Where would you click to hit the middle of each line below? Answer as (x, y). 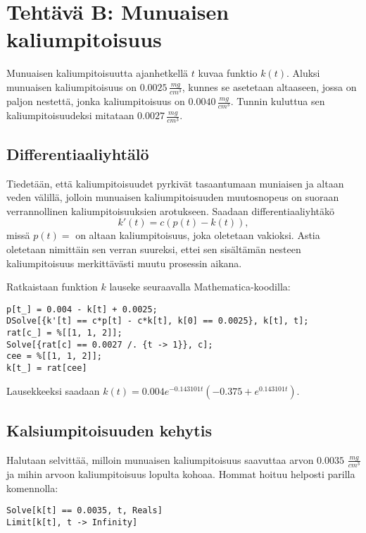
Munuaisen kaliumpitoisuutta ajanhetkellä (97, 73)
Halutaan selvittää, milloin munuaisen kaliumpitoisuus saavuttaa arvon (160, 459)
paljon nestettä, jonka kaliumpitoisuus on (96, 101)
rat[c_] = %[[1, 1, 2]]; (64, 333)
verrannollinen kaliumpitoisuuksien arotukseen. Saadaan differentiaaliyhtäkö (170, 210)
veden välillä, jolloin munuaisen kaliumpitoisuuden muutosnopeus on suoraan (173, 197)
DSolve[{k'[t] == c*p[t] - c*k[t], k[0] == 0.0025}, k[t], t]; (158, 321)
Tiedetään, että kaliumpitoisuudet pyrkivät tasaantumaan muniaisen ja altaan (175, 183)
